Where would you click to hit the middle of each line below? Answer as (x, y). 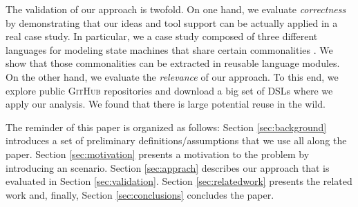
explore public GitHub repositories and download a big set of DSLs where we (169, 90)
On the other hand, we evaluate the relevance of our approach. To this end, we (172, 76)
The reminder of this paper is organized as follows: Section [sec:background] (166, 127)
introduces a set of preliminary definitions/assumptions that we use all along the (176, 140)
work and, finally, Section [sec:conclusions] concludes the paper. (140, 194)
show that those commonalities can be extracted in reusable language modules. (173, 63)
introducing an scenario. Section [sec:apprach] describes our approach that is (168, 167)
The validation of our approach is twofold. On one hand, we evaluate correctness (176, 9)
